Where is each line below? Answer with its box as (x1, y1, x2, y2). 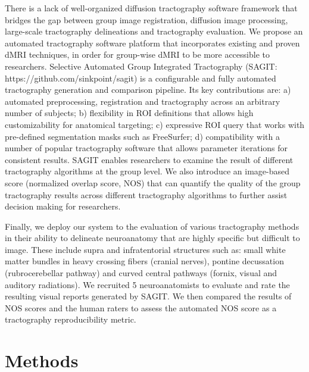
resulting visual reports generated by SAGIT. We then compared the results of (5, 290, 292, 302)
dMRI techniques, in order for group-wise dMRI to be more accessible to (5, 48, 270, 61)
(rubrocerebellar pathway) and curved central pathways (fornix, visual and (5, 267, 277, 279)
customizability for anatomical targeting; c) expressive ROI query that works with (5, 118, 305, 130)
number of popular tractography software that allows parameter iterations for (5, 142, 288, 154)
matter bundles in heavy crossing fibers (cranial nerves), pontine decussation (5, 255, 284, 267)
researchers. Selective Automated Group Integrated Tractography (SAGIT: (5, 60, 277, 72)
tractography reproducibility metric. (5, 313, 136, 326)
